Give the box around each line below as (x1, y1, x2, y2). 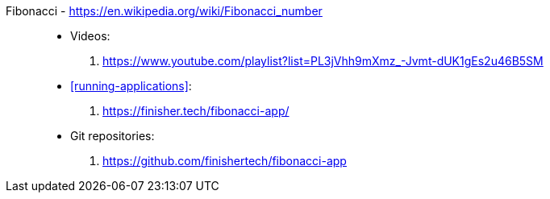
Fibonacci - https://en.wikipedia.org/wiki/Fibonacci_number (6, 4, 323, 18)
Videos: (70, 29, 110, 43)
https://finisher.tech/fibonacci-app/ (102, 104, 290, 118)
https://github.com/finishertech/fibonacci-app (102, 154, 347, 168)
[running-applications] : (70, 79, 192, 93)
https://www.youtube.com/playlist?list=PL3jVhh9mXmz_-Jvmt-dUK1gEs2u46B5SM (102, 54, 544, 68)
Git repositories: (70, 129, 155, 143)
